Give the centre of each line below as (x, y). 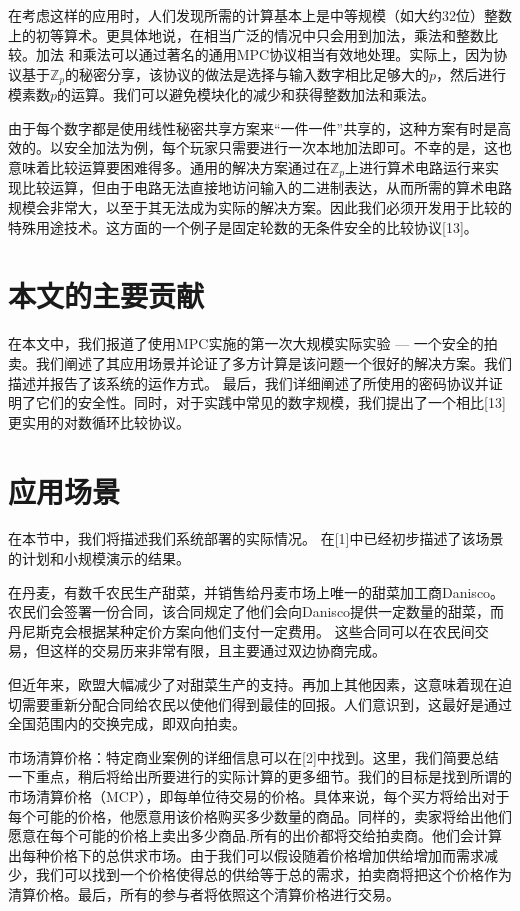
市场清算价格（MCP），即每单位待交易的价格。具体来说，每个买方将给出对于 (259, 796)
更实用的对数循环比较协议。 (99, 421)
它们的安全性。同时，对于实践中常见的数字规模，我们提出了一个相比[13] (270, 402)
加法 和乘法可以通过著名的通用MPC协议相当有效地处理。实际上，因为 (264, 54)
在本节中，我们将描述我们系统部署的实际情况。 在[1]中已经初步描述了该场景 (256, 538)
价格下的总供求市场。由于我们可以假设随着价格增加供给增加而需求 (266, 854)
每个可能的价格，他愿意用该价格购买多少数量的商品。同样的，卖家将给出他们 (260, 815)
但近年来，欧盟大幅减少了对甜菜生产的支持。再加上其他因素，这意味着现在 (253, 684)
